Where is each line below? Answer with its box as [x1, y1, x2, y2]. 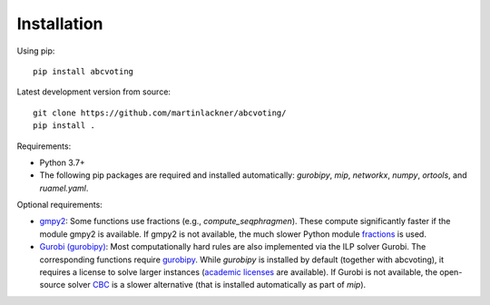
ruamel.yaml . [39, 182, 89, 193]
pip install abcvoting [33, 66, 134, 76]
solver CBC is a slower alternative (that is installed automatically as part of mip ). [67, 280, 367, 290]
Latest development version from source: [16, 86, 171, 97]
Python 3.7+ [39, 157, 85, 168]
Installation [16, 14, 103, 34]
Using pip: [16, 45, 55, 56]
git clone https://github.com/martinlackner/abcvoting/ [33, 107, 287, 118]
